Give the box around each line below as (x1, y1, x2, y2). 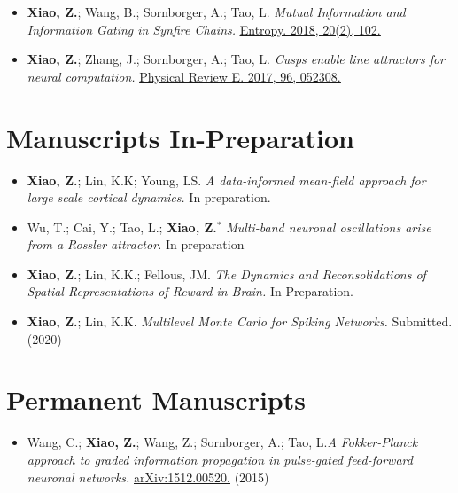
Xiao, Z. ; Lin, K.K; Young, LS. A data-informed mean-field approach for (27, 170, 426, 189)
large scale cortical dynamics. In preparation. (27, 188, 271, 207)
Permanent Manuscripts (6, 381, 306, 418)
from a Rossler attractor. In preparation (27, 235, 245, 254)
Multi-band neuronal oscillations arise (226, 217, 431, 236)
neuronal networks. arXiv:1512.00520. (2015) (27, 467, 269, 486)
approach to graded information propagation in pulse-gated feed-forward (27, 450, 413, 468)
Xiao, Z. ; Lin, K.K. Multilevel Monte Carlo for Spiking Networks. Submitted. (27, 312, 453, 331)
